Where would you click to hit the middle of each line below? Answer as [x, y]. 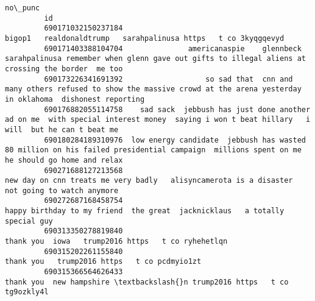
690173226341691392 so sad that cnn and [168, 79]
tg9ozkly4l [27, 292]
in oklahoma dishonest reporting [75, 99]
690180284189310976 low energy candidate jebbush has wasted [175, 140]
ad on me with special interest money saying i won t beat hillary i [158, 120]
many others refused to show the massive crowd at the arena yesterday [153, 89]
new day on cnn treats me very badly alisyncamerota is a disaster [149, 181]
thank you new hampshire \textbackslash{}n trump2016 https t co [147, 282]
